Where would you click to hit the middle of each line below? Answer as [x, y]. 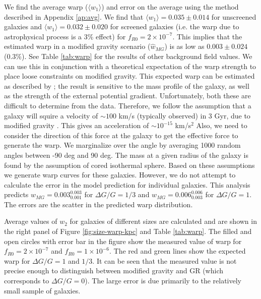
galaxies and [23, 26]
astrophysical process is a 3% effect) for [65, 36]
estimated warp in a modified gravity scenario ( [77, 46]
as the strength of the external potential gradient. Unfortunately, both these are [127, 96]
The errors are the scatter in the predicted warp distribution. [99, 204]
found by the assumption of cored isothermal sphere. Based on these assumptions [129, 165]
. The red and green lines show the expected [177, 251]
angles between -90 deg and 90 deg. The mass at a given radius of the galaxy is [126, 155]
